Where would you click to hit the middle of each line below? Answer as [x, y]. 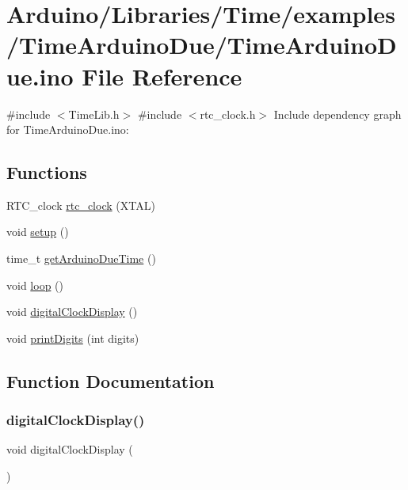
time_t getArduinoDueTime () [81, 258]
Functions [47, 172]
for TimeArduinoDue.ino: [68, 129]
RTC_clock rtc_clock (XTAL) [81, 205]
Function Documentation [111, 380]
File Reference [162, 76]
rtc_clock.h [228, 114]
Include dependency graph [337, 114]
